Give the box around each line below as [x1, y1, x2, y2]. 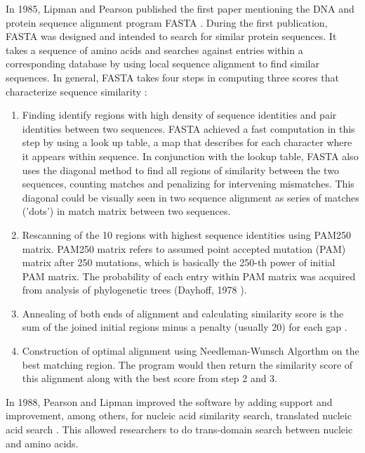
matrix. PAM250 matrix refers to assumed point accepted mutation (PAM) [22, 241, 346, 256]
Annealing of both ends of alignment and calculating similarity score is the [22, 306, 344, 320]
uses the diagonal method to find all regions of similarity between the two [22, 162, 339, 177]
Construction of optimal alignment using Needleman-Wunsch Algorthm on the [22, 343, 359, 358]
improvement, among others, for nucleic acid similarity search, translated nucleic [6, 408, 352, 423]
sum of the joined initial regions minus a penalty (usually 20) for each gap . [22, 320, 347, 334]
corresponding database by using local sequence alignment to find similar [6, 56, 319, 71]
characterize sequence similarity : [6, 84, 147, 98]
